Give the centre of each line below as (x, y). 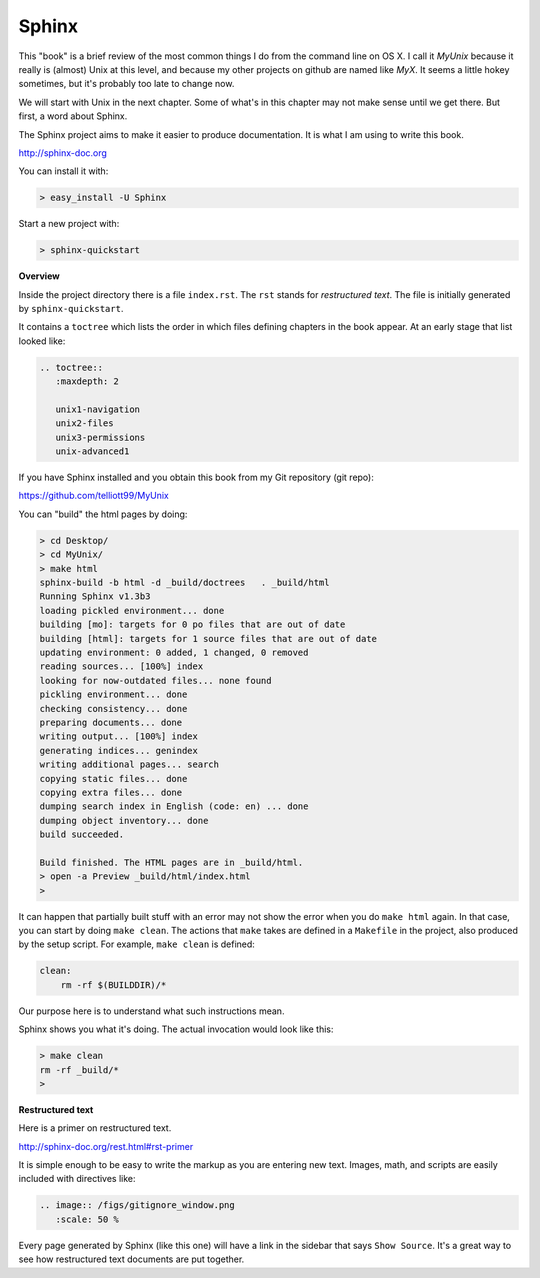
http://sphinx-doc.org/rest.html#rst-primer (106, 1146)
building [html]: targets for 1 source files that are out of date (208, 638)
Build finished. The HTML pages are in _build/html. (171, 862)
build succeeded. (82, 834)
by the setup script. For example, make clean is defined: (136, 944)
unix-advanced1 (92, 451)
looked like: (42, 341)
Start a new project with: (69, 224)
